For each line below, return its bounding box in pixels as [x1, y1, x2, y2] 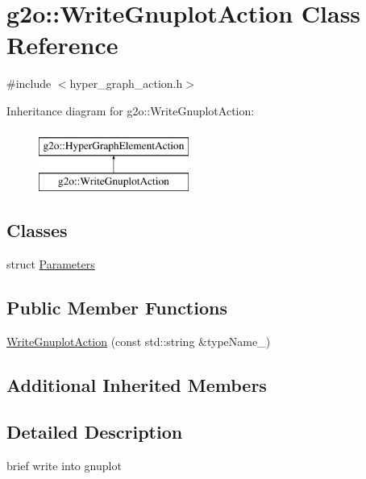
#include [6, 75, 52, 92]
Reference [6, 28, 119, 61]
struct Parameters [6, 255, 95, 272]
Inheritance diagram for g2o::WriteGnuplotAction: [6, 102, 255, 119]
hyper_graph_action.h [69, 75, 183, 92]
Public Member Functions [6, 294, 227, 319]
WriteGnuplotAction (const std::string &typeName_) [6, 332, 271, 349]
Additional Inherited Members [6, 372, 267, 397]
